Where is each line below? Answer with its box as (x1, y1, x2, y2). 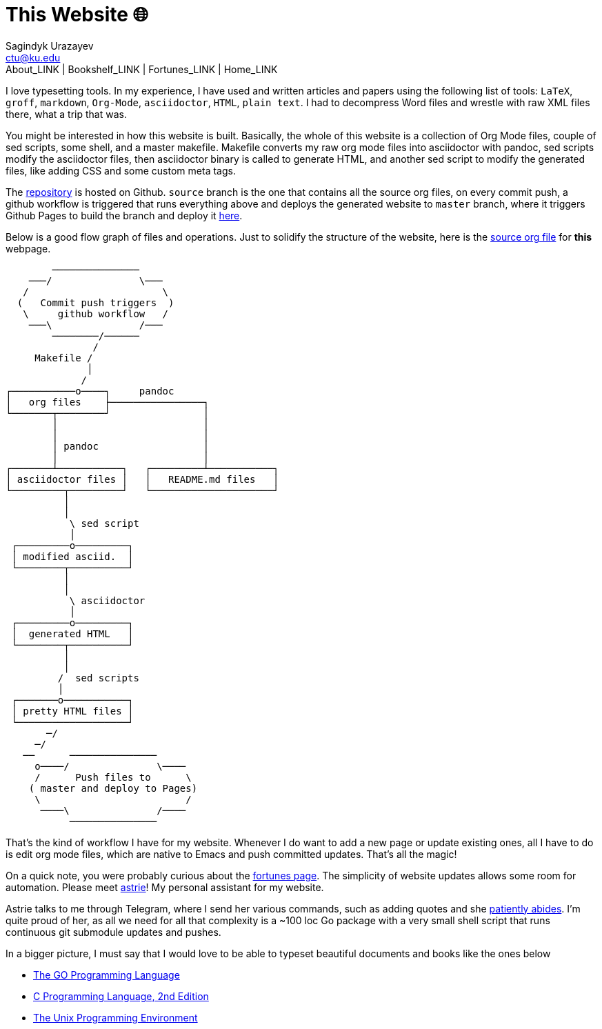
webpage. (6, 242, 51, 254)
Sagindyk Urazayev (6, 39, 94, 52)
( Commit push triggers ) (17, 297, 174, 308)
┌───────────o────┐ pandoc (6, 385, 174, 397)
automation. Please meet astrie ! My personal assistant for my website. (6, 881, 324, 893)
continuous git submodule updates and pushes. (6, 926, 221, 938)
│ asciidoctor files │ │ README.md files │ (6, 473, 279, 485)
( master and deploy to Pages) (28, 782, 198, 794)
